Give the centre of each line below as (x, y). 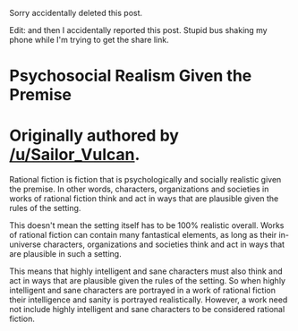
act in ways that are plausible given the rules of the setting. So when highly (148, 281)
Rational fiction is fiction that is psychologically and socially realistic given (145, 180)
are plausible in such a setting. (66, 254)
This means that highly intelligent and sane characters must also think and (146, 271)
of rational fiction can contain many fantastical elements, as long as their (143, 235)
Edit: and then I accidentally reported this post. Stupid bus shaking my (138, 30)
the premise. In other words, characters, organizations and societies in (139, 189)
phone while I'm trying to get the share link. (89, 40)
